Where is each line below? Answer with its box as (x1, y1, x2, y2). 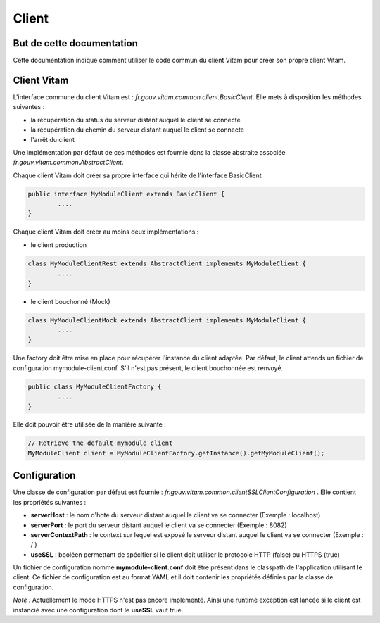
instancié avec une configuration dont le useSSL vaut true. (13, 605, 184, 614)
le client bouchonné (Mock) (30, 297, 110, 306)
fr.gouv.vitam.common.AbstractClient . (13, 158, 124, 167)
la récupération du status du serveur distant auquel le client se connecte (30, 115, 241, 124)
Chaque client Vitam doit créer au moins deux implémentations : (13, 227, 199, 236)
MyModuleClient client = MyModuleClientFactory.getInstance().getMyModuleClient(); (27, 449, 325, 457)
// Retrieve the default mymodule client (27, 439, 173, 447)
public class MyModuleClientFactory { (27, 382, 162, 391)
